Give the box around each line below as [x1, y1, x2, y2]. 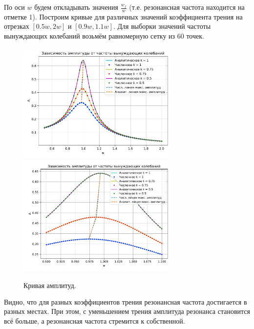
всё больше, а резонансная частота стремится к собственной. [4, 316, 185, 326]
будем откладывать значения [34, 2, 119, 12]
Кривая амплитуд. [23, 280, 76, 290]
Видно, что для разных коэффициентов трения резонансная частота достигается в [4, 296, 247, 307]
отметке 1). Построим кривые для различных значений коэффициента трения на [4, 11, 243, 21]
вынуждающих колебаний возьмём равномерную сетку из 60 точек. [4, 31, 204, 41]
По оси [4, 2, 25, 12]
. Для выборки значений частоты [113, 21, 211, 31]
